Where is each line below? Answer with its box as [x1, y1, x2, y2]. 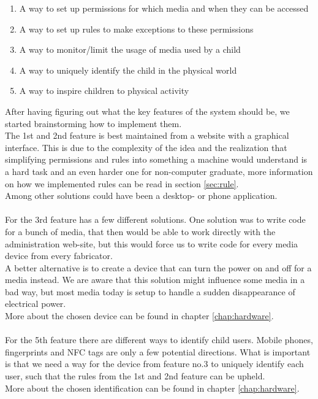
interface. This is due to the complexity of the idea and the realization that [5, 141, 287, 153]
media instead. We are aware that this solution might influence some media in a [5, 273, 305, 286]
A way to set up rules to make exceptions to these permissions [19, 22, 254, 35]
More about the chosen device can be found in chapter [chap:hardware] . [5, 309, 274, 322]
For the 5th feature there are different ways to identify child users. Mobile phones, [5, 333, 313, 346]
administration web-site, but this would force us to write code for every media [5, 237, 298, 250]
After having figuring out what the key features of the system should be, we [5, 104, 290, 117]
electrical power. [5, 297, 66, 310]
